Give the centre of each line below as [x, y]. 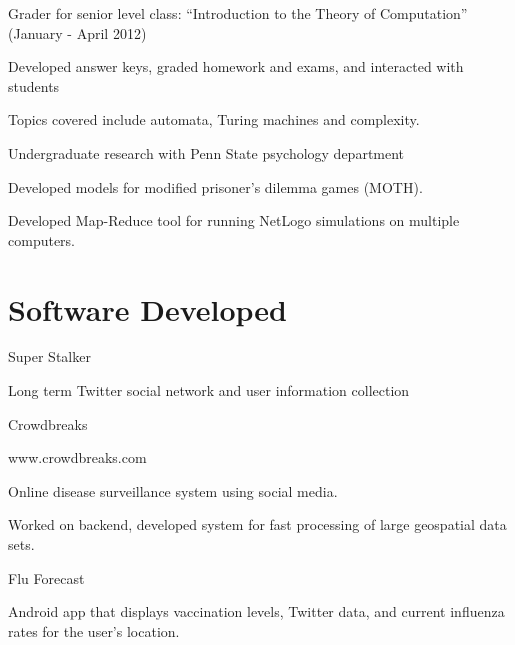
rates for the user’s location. [94, 630]
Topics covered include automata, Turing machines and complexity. [214, 119]
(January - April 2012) [77, 32]
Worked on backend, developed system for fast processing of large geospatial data [257, 524]
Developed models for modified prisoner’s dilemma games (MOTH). [215, 186]
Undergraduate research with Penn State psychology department [206, 152]
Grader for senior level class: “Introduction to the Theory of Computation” [238, 13]
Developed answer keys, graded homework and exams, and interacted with [236, 66]
